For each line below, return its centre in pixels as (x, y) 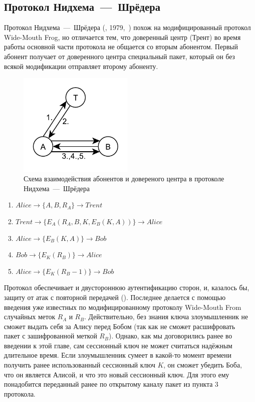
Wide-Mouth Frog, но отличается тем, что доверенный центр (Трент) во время (122, 37)
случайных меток (30, 317)
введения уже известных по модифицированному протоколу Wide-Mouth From (123, 307)
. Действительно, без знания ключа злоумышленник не (166, 317)
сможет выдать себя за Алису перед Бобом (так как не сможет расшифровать (120, 326)
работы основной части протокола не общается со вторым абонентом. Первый (121, 47)
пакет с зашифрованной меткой (51, 336)
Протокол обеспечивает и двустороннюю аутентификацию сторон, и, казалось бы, (127, 287)
